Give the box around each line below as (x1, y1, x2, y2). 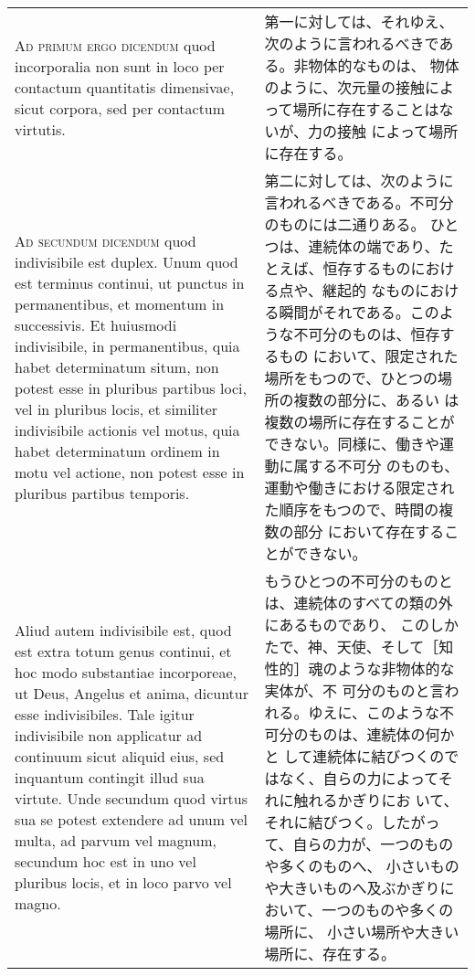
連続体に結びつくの (312, 746, 445, 767)
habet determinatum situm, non (15, 355, 219, 377)
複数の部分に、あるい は (293, 389, 459, 410)
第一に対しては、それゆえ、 (264, 11, 454, 32)
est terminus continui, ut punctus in (15, 271, 245, 293)
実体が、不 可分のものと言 (264, 680, 445, 701)
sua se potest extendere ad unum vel (15, 809, 248, 830)
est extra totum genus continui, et (15, 641, 232, 662)
